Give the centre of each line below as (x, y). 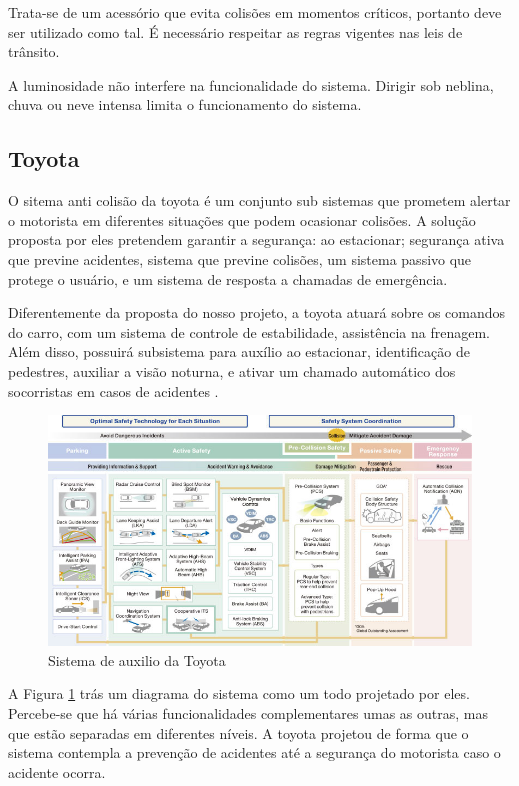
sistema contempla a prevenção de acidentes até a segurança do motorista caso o (254, 752)
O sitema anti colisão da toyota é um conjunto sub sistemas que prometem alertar (259, 200)
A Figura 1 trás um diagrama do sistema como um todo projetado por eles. (239, 693)
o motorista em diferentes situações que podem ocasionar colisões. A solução (242, 219)
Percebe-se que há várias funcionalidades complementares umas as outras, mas (248, 712)
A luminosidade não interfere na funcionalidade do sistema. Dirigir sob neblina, (251, 84)
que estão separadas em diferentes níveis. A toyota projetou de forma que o (238, 732)
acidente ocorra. (57, 771)
